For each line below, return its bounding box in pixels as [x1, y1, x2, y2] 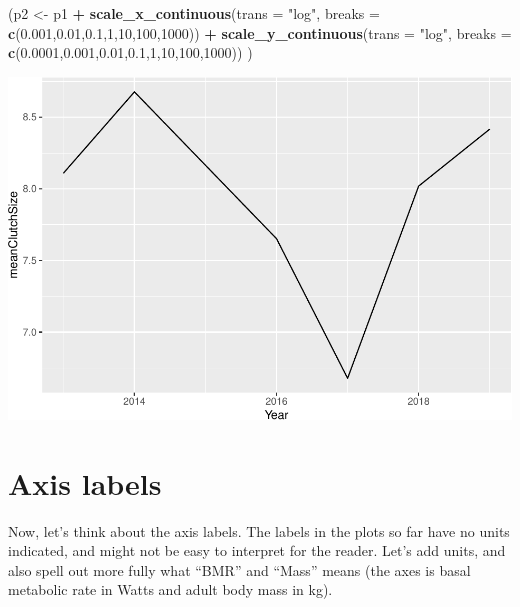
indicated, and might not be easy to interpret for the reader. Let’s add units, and [8, 540, 506, 561]
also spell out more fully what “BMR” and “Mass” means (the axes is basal [8, 559, 471, 580]
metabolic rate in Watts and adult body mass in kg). [8, 579, 333, 600]
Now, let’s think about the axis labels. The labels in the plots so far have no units [8, 520, 510, 541]
